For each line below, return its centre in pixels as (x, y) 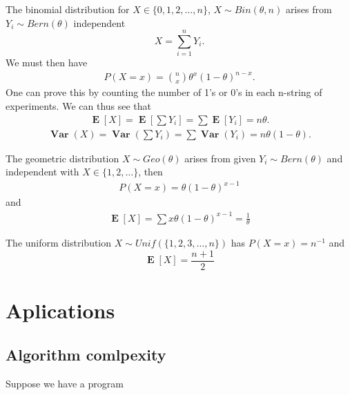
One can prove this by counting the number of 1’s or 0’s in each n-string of (164, 92)
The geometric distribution (62, 158)
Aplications (60, 310)
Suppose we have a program (65, 383)
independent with (42, 172)
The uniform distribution (59, 243)
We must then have (47, 62)
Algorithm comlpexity (86, 354)
